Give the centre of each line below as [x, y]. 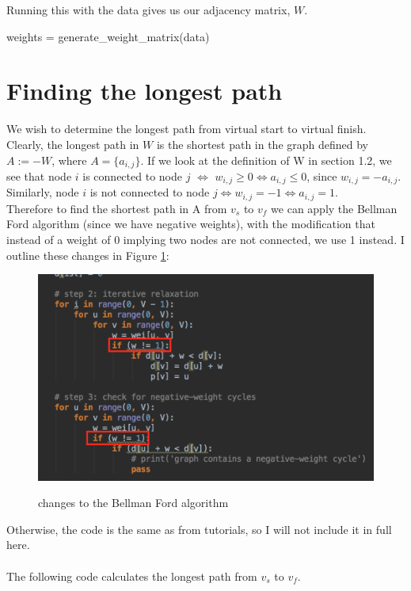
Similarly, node [43, 192]
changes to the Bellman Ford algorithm [133, 503]
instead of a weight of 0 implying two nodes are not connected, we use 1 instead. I [205, 240]
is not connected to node [150, 192]
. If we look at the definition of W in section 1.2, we [266, 160]
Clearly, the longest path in [73, 144]
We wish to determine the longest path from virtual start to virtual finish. [186, 129]
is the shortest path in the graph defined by [263, 144]
